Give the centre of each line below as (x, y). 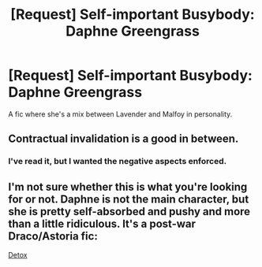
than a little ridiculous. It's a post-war (102, 223)
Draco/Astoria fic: (53, 236)
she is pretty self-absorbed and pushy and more (129, 211)
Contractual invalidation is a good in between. (124, 139)
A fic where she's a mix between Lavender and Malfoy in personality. (120, 114)
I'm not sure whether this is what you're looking (128, 187)
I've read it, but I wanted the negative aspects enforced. (118, 161)
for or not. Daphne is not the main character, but (129, 199)
